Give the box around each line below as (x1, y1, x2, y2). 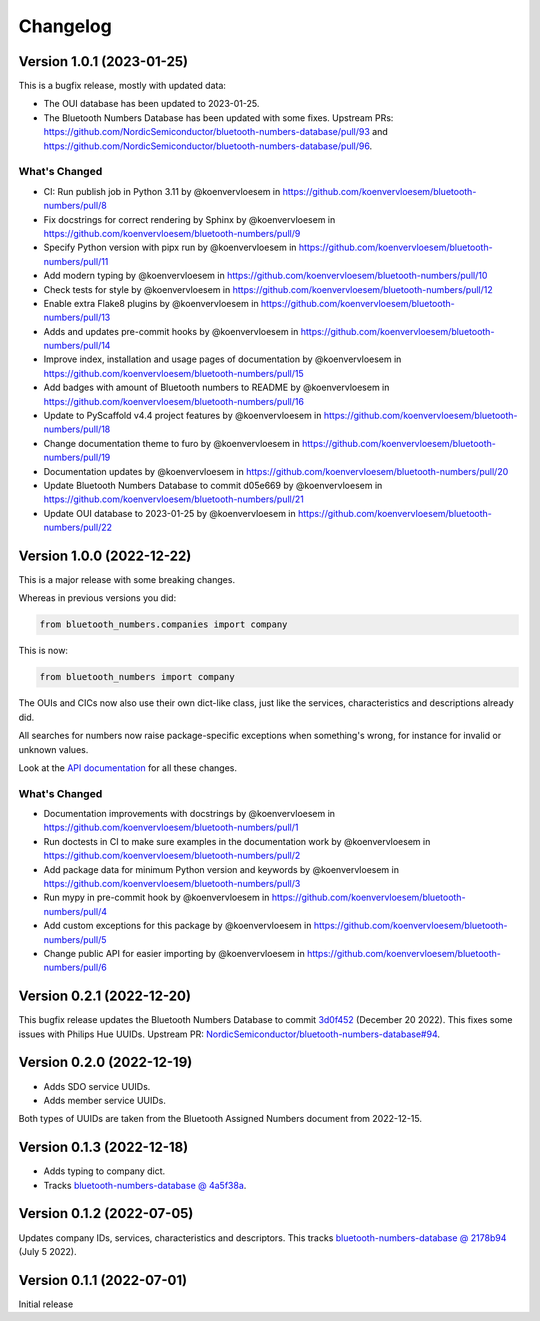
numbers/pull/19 (43, 451, 111, 464)
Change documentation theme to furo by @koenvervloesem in (43, 437, 300, 449)
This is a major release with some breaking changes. (18, 574, 235, 586)
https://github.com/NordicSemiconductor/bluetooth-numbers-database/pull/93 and (43, 126, 389, 138)
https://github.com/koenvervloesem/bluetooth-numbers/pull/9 (43, 227, 301, 239)
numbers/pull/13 (43, 311, 111, 324)
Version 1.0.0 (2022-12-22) (18, 547, 192, 564)
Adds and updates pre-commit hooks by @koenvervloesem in (43, 325, 299, 337)
